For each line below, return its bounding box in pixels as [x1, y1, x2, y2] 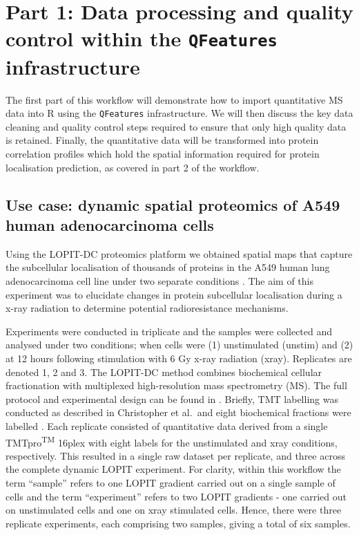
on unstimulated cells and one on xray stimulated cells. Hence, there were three [6, 503, 342, 517]
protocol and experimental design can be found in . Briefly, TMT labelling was [6, 391, 338, 406]
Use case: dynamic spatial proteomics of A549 [6, 194, 340, 215]
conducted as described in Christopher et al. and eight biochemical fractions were [6, 405, 351, 420]
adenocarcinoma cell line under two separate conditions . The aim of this [6, 274, 313, 288]
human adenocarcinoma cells [6, 214, 214, 236]
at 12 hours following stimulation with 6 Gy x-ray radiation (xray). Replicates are [6, 351, 352, 365]
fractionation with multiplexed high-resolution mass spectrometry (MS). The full [6, 378, 347, 393]
